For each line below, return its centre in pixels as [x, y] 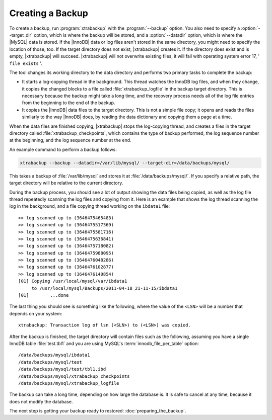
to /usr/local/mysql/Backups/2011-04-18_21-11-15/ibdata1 [105, 288]
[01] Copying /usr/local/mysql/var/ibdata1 [73, 281]
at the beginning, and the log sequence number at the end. [70, 140]
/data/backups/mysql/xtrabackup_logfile [69, 383]
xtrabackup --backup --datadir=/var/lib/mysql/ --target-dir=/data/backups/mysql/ [125, 163]
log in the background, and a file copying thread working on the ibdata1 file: [90, 206]
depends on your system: [36, 313]
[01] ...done [44, 295]
